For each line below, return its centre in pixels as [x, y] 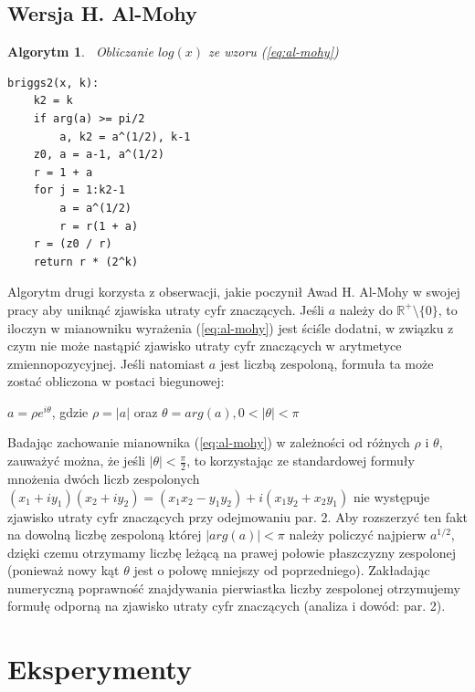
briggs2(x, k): [53, 83]
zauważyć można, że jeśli [76, 461]
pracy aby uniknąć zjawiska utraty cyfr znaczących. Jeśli [166, 309]
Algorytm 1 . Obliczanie [80, 52]
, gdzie [70, 411]
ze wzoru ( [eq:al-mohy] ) [274, 52]
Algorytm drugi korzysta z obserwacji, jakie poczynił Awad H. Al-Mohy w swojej [234, 292]
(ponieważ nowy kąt [63, 570]
